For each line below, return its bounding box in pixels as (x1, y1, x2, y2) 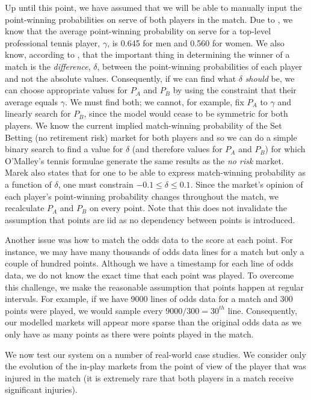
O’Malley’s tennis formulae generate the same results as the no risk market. (5, 154, 284, 167)
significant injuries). (5, 383, 78, 396)
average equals (5, 95, 58, 108)
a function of (5, 177, 52, 190)
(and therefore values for (132, 143, 223, 155)
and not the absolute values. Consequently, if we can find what (5, 72, 236, 84)
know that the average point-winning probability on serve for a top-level (5, 25, 271, 37)
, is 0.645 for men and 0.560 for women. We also (107, 36, 285, 49)
